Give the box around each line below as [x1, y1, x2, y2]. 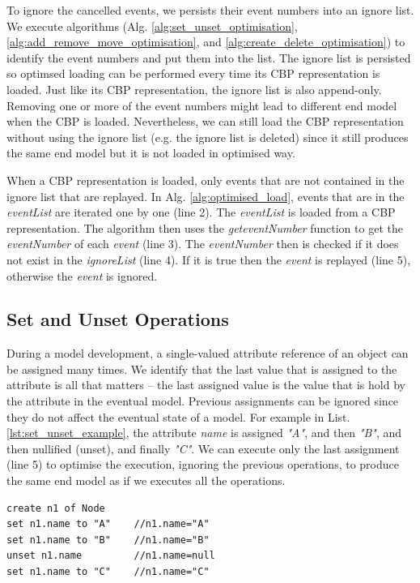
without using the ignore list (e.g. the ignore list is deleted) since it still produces [6, 128, 409, 145]
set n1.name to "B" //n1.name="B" [6, 534, 210, 546]
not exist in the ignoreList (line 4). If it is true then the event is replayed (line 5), [6, 251, 411, 268]
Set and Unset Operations [6, 307, 229, 332]
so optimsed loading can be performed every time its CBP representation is [6, 65, 380, 82]
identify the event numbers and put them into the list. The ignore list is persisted [6, 49, 411, 66]
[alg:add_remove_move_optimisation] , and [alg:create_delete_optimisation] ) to [6, 33, 405, 50]
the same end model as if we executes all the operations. [6, 472, 286, 489]
